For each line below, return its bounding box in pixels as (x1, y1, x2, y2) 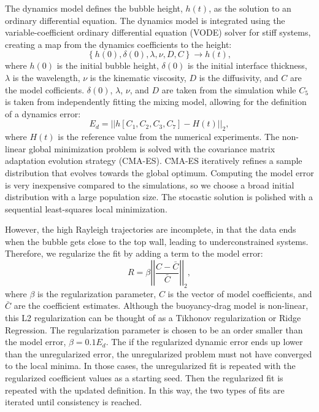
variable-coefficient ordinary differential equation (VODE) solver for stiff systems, (5, 26, 311, 39)
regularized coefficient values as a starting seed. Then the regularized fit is (5, 371, 283, 384)
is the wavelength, (12, 71, 80, 84)
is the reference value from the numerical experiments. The (58, 130, 280, 143)
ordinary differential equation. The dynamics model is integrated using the (5, 14, 285, 26)
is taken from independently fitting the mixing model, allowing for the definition (5, 95, 307, 108)
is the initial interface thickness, (187, 59, 307, 72)
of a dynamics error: (5, 107, 81, 120)
